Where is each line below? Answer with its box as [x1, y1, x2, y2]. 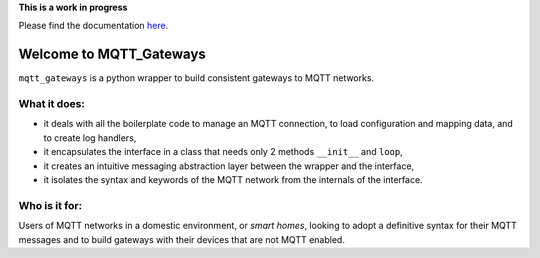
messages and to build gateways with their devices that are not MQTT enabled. [18, 233, 345, 245]
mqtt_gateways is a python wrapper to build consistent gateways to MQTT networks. [18, 72, 375, 84]
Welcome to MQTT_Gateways [18, 46, 207, 63]
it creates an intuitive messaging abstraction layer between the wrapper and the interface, [43, 160, 415, 172]
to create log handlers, [43, 131, 137, 144]
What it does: [18, 97, 85, 111]
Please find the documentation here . [18, 20, 169, 32]
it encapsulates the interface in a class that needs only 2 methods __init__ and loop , [43, 146, 404, 158]
